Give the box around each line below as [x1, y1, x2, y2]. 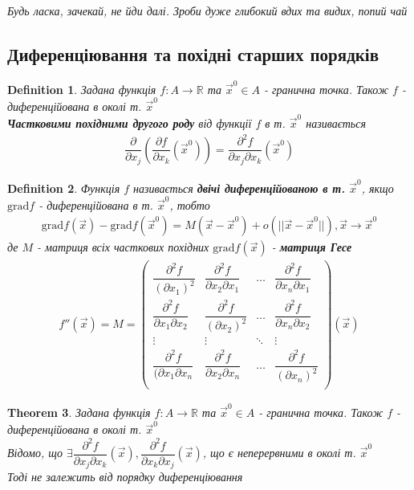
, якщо [361, 179, 394, 196]
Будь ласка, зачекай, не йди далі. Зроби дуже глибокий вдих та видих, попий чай [7, 2, 408, 18]
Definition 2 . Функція [7, 179, 120, 196]
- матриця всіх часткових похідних [37, 239, 209, 255]
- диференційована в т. [39, 196, 153, 213]
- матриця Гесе [271, 239, 352, 255]
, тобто [169, 196, 210, 213]
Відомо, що [7, 444, 63, 460]
